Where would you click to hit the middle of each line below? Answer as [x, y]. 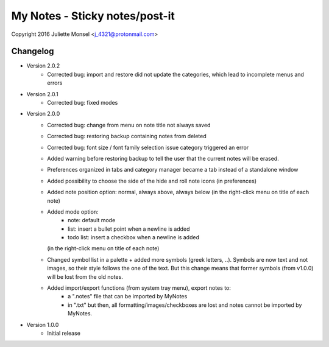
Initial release [64, 333]
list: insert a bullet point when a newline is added [129, 229]
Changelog [33, 51]
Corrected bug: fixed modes [83, 103]
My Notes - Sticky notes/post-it [93, 16]
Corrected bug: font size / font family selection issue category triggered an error [148, 147]
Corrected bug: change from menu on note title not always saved [129, 125]
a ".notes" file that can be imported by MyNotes [128, 296]
